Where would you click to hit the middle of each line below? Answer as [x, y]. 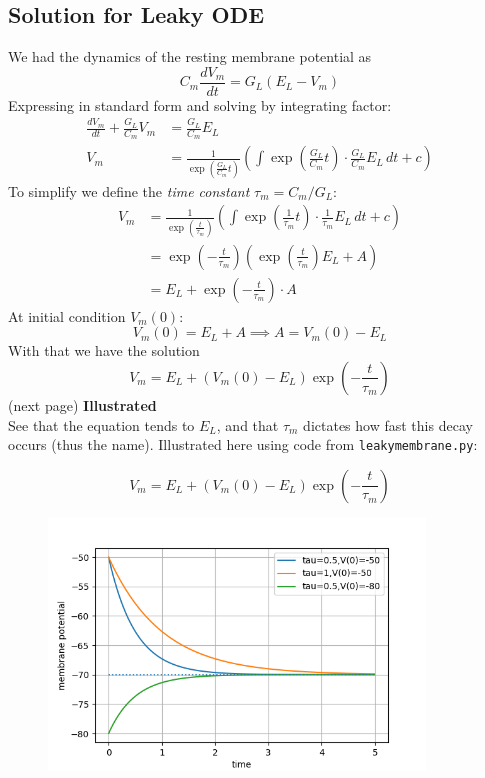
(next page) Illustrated [82, 404]
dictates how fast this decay [388, 424]
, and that [247, 424]
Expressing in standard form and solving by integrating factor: [200, 104]
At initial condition [67, 315]
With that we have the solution [104, 350]
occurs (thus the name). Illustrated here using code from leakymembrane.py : [243, 444]
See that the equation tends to [101, 424]
